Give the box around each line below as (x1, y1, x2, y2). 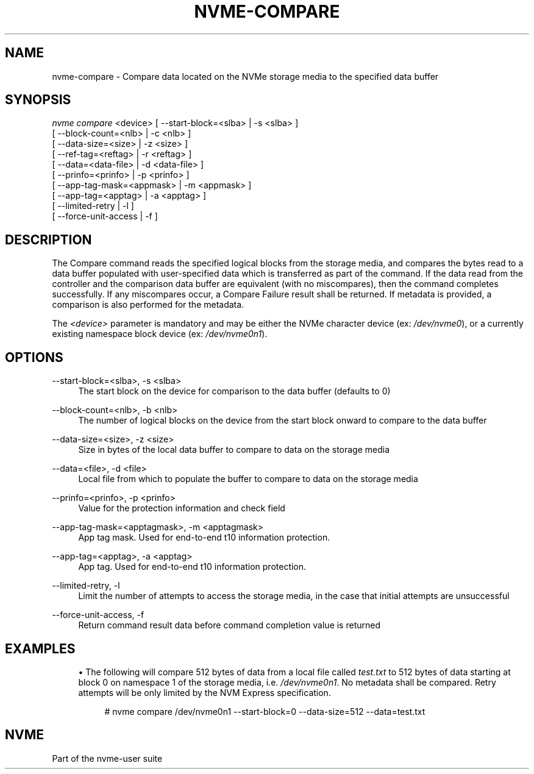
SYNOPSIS (5, 92, 71, 108)
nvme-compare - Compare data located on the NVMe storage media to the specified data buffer (52, 71, 439, 82)
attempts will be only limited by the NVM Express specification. (78, 687, 331, 698)
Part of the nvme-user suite (52, 753, 163, 764)
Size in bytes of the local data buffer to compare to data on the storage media (78, 444, 390, 455)
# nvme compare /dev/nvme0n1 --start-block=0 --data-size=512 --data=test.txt (104, 706, 425, 717)
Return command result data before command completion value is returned (78, 620, 380, 631)
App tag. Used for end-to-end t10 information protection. (78, 561, 307, 572)
